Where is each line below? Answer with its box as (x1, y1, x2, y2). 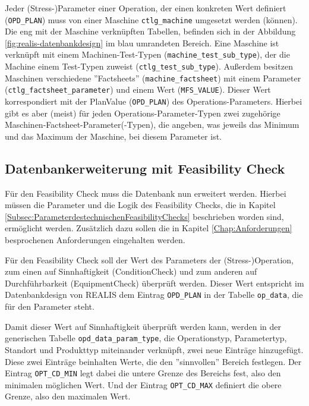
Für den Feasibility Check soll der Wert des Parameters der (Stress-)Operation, (5, 253, 294, 266)
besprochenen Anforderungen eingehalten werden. (5, 234, 185, 246)
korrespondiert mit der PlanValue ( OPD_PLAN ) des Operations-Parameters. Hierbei (5, 95, 302, 108)
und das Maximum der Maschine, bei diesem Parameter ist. (5, 130, 222, 142)
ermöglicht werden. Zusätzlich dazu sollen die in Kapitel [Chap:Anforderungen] (5, 222, 292, 234)
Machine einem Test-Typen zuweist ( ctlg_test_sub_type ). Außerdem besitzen (5, 60, 293, 73)
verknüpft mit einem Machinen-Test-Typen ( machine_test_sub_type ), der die (5, 48, 290, 61)
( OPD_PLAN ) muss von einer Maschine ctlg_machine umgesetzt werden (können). (5, 13, 298, 26)
